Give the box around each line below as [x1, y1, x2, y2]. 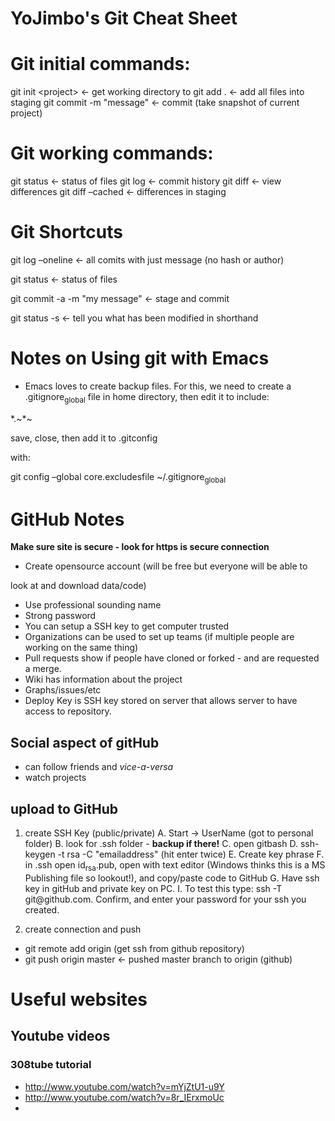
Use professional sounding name [24, 599, 162, 611]
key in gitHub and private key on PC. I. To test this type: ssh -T [24, 882, 283, 894]
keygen [24, 848, 56, 861]
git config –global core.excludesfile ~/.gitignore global [10, 470, 226, 485]
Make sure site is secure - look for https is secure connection [10, 541, 270, 553]
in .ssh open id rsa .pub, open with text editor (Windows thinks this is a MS [24, 859, 326, 873]
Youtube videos [10, 1028, 111, 1045]
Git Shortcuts [10, 221, 123, 244]
